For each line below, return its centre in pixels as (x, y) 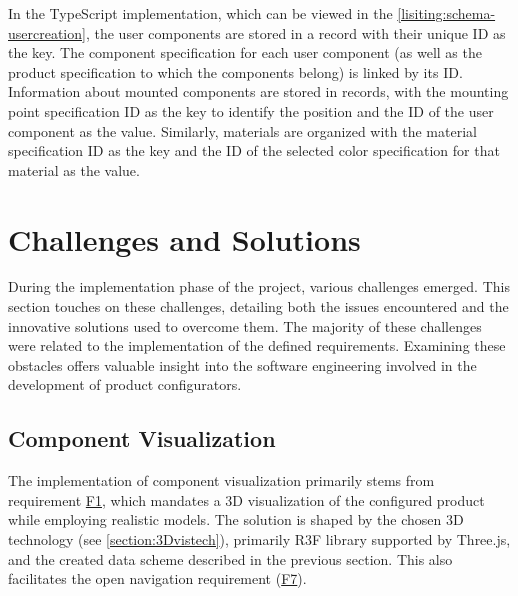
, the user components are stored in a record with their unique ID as (295, 32)
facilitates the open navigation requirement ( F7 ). (157, 578)
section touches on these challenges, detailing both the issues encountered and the (258, 306)
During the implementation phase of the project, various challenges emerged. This (259, 286)
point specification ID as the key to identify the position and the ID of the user (251, 110)
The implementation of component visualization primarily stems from (221, 480)
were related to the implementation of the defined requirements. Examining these (257, 345)
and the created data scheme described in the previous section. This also (230, 558)
